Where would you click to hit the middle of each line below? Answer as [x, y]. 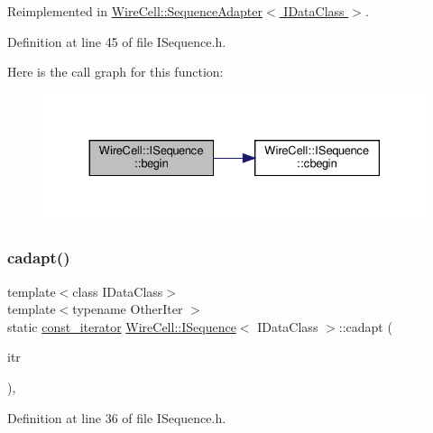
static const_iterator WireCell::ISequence [122, 326]
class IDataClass [118, 291]
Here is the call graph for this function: [115, 72]
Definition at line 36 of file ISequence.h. [117, 417]
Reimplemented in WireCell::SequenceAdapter [135, 11]
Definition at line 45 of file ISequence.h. [117, 41]
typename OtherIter [128, 309]
